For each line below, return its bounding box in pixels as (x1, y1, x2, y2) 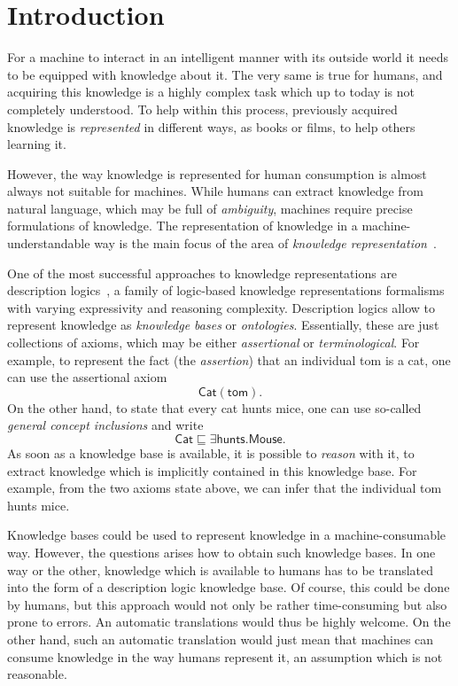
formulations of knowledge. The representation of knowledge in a (7, 216, 358, 235)
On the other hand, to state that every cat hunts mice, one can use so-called (7, 398, 422, 417)
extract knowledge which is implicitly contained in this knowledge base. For (7, 461, 417, 479)
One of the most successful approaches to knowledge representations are (7, 263, 398, 282)
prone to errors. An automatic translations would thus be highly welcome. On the (7, 612, 451, 631)
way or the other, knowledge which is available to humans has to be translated (7, 560, 434, 579)
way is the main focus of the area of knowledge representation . (94, 234, 437, 253)
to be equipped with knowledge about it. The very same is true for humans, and (7, 65, 443, 83)
